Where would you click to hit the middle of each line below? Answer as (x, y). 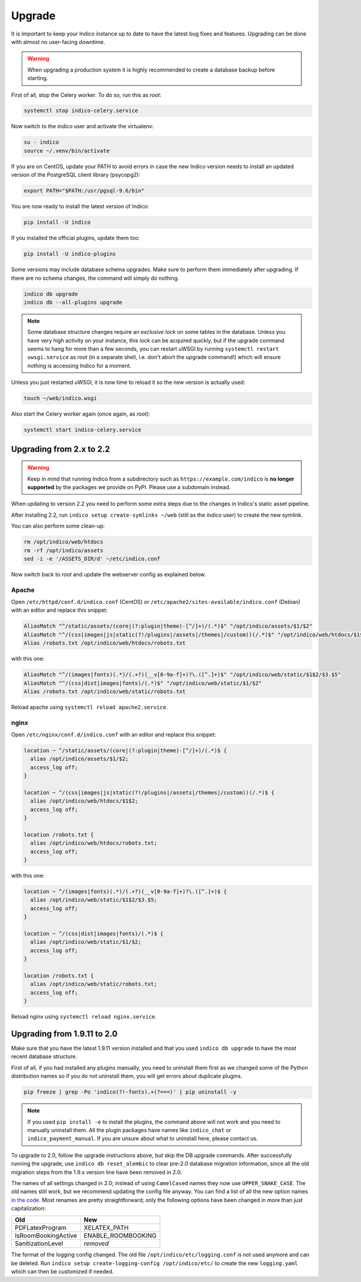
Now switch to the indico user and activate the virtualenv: (82, 126)
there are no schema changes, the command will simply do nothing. (95, 278)
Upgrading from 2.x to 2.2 (61, 449)
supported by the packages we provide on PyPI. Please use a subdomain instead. (129, 487)
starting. (38, 78)
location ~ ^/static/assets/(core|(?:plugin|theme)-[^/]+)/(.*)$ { (125, 751)
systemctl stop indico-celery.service (81, 111)
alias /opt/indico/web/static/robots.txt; (94, 984)
